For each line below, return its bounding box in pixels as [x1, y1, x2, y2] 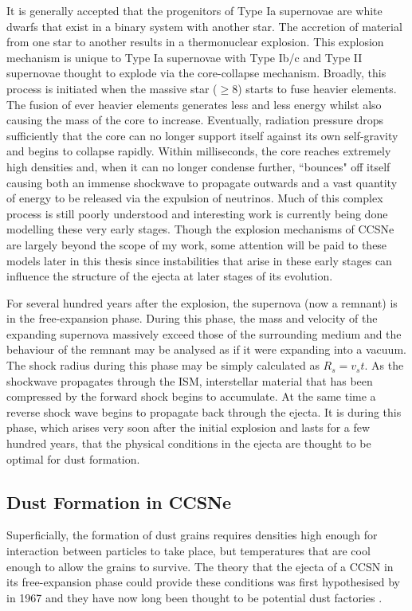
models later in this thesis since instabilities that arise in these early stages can [6, 252, 392, 268]
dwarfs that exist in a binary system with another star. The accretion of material [6, 18, 402, 34]
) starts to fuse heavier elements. [237, 80, 397, 96]
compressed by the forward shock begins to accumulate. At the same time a [6, 388, 376, 405]
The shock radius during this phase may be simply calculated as [6, 357, 320, 374]
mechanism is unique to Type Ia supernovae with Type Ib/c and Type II [6, 49, 363, 65]
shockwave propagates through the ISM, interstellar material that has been [6, 372, 373, 389]
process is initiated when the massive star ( [6, 80, 218, 96]
